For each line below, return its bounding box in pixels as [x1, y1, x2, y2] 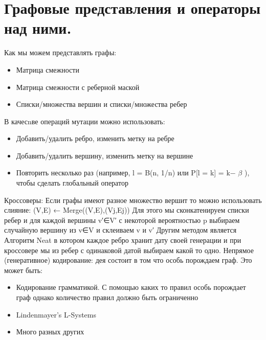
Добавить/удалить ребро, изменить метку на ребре [16, 133, 174, 144]
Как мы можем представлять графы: [4, 47, 117, 58]
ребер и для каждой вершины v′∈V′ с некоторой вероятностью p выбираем [4, 214, 240, 225]
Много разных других [16, 326, 84, 337]
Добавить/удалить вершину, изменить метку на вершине [16, 150, 193, 161]
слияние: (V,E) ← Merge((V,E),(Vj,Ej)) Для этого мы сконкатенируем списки [4, 205, 249, 215]
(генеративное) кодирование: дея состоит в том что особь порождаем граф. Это [4, 255, 252, 265]
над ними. [4, 17, 72, 38]
